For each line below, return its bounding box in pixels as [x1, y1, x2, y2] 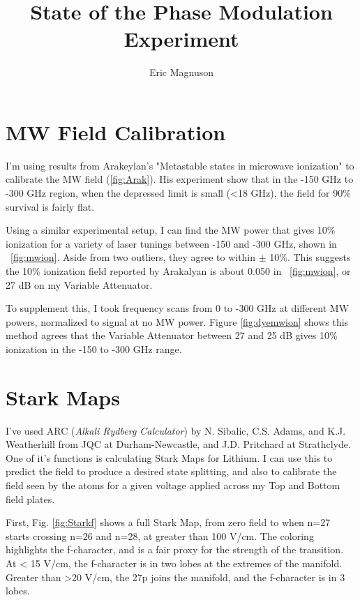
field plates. [6, 491, 55, 506]
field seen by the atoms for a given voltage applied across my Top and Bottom [6, 478, 340, 493]
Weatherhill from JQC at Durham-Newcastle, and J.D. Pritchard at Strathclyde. [6, 437, 351, 451]
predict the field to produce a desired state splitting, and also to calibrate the [6, 464, 337, 479]
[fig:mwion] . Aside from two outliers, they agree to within [10, 250, 256, 264]
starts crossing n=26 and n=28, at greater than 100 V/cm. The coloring [6, 528, 314, 543]
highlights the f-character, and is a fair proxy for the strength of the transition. [6, 542, 344, 557]
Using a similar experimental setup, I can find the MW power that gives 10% [6, 223, 336, 237]
